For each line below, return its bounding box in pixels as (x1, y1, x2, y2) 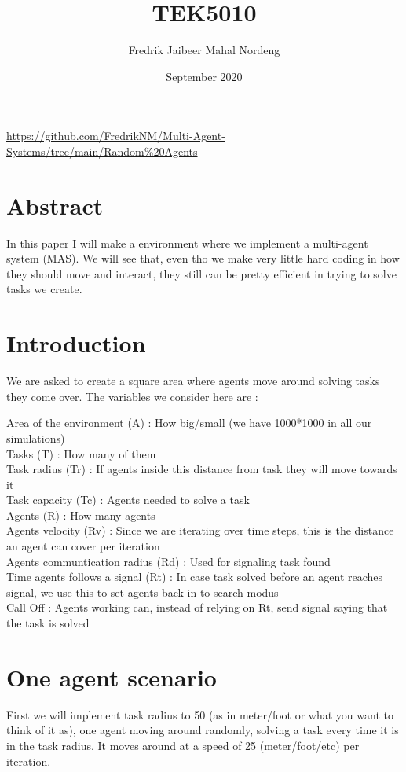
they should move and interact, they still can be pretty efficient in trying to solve (6, 265, 397, 281)
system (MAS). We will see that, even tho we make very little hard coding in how (6, 250, 400, 267)
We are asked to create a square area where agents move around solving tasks (6, 373, 380, 389)
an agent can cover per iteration (6, 538, 160, 554)
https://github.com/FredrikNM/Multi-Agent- (6, 127, 225, 144)
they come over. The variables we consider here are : (6, 388, 258, 404)
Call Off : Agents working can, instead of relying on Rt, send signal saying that (6, 599, 388, 616)
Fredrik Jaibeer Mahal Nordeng (128, 42, 280, 58)
